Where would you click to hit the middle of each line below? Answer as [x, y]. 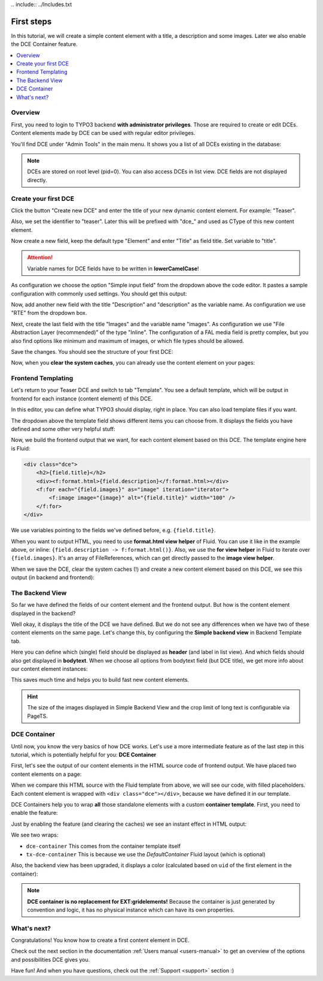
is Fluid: [21, 448]
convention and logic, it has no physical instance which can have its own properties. [131, 910]
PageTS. [37, 716]
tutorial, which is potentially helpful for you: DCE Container [84, 755]
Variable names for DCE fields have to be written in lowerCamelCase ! [113, 268]
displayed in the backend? [43, 613]
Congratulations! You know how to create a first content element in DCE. [100, 940]
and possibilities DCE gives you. [51, 959]
